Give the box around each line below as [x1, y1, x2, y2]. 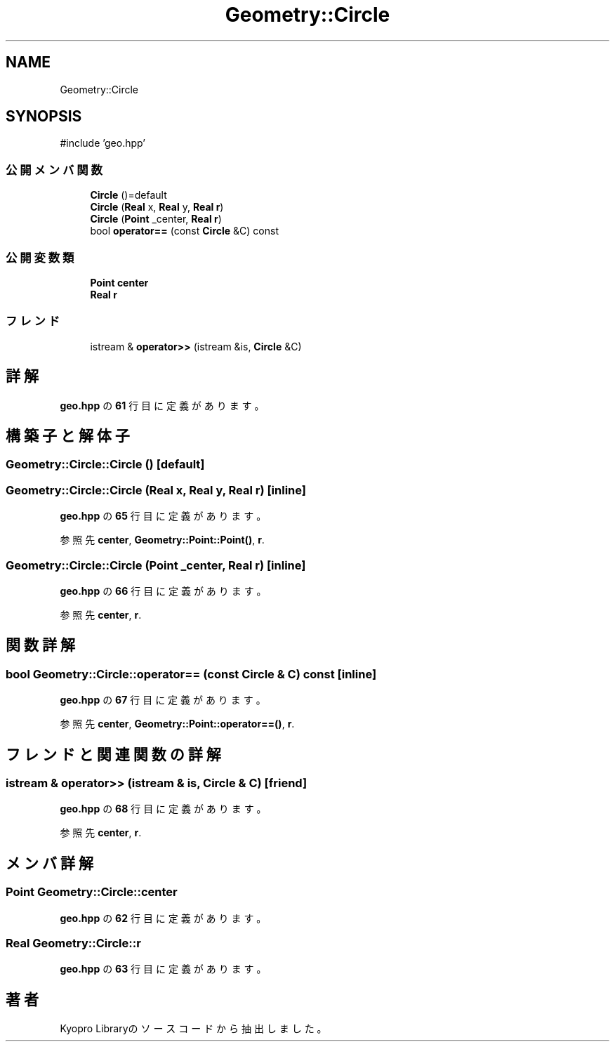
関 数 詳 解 [6, 636, 75, 654]
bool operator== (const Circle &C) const [90, 225, 279, 237]
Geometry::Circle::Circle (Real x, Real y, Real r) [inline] [6, 482, 306, 497]
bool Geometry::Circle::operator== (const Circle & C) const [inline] [6, 666, 377, 681]
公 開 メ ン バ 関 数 [6, 162, 102, 177]
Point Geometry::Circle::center [6, 885, 178, 900]
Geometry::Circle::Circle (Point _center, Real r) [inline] [6, 558, 306, 572]
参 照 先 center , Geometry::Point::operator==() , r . [60, 718, 295, 730]
